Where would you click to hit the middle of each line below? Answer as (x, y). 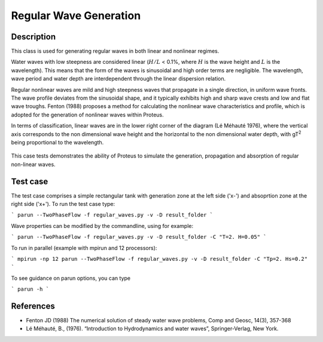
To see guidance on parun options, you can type (71, 278)
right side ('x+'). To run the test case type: (63, 204)
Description (33, 37)
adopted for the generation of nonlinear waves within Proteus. (87, 115)
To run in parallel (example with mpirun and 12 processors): (84, 248)
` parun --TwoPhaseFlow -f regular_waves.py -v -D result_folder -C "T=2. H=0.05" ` (139, 237)
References (33, 306)
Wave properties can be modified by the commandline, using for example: (102, 226)
